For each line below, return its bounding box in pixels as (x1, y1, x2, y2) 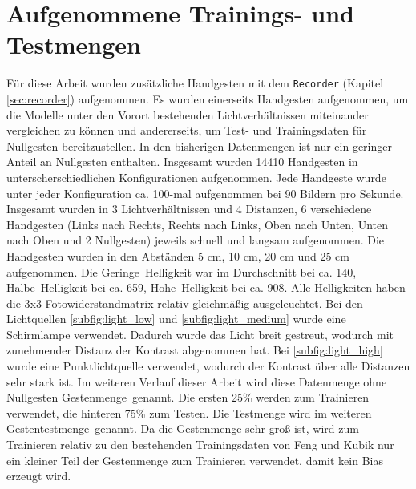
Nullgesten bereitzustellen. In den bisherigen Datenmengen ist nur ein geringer (6, 137, 392, 154)
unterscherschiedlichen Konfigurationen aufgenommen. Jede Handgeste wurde (6, 168, 386, 185)
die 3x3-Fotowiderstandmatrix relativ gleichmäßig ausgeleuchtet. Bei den (6, 294, 363, 311)
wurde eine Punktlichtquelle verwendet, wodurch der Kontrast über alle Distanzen (6, 358, 410, 374)
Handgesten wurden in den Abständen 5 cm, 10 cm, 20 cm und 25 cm (6, 247, 349, 264)
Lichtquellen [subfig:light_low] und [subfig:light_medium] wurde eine (6, 310, 346, 327)
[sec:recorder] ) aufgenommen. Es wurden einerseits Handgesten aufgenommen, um (6, 90, 409, 107)
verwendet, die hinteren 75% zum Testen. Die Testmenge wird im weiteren (6, 404, 372, 421)
